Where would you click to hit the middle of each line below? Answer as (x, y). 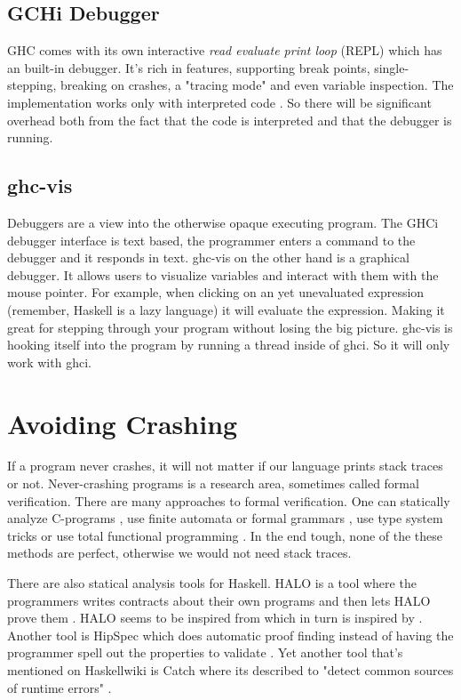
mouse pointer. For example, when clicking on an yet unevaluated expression (216, 292)
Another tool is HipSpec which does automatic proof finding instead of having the (230, 635)
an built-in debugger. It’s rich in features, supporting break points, (189, 67)
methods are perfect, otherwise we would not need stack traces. (179, 553)
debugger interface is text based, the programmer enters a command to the (211, 240)
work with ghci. (49, 362)
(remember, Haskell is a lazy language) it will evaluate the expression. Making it (226, 309)
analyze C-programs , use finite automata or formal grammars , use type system (225, 518)
